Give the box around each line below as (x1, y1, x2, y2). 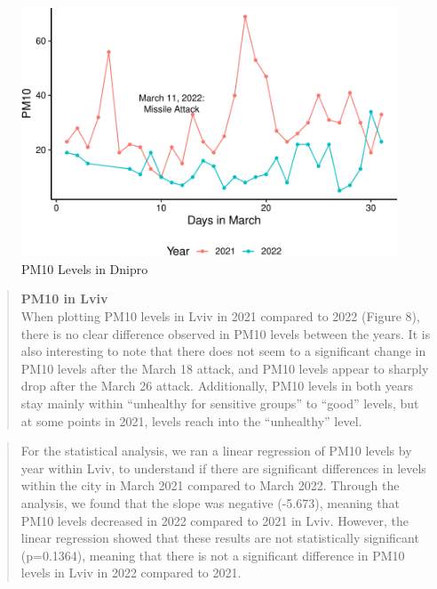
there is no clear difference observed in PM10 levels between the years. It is (20, 324, 431, 343)
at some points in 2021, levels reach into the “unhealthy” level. (20, 411, 362, 430)
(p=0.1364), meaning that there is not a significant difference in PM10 (20, 545, 405, 564)
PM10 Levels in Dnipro (21, 259, 148, 278)
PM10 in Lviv (20, 289, 108, 308)
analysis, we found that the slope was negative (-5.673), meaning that (20, 494, 400, 512)
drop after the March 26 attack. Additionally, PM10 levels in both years (20, 376, 413, 395)
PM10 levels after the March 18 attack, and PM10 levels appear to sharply (20, 359, 429, 377)
